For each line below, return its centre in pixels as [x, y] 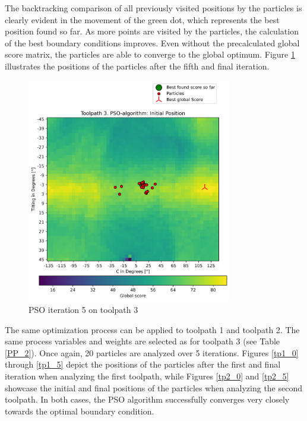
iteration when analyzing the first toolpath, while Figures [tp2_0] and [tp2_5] [147, 376]
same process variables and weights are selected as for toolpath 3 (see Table [143, 341]
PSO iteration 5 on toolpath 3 [83, 310]
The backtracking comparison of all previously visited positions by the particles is [153, 8]
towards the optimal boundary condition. [80, 411]
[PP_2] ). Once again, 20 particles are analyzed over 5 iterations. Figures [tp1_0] [152, 352]
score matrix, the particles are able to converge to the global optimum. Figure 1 [150, 54]
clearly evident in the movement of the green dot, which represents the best [142, 19]
